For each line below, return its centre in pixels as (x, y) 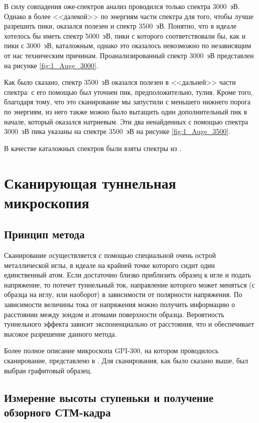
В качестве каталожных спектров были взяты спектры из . (93, 148)
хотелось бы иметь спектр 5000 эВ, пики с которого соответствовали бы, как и (125, 35)
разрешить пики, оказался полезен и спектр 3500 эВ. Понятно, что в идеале (120, 26)
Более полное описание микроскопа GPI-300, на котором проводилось (111, 350)
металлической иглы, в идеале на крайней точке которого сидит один (109, 265)
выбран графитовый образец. (48, 370)
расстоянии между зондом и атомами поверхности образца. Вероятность (114, 314)
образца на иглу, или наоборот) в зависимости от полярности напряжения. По (123, 294)
